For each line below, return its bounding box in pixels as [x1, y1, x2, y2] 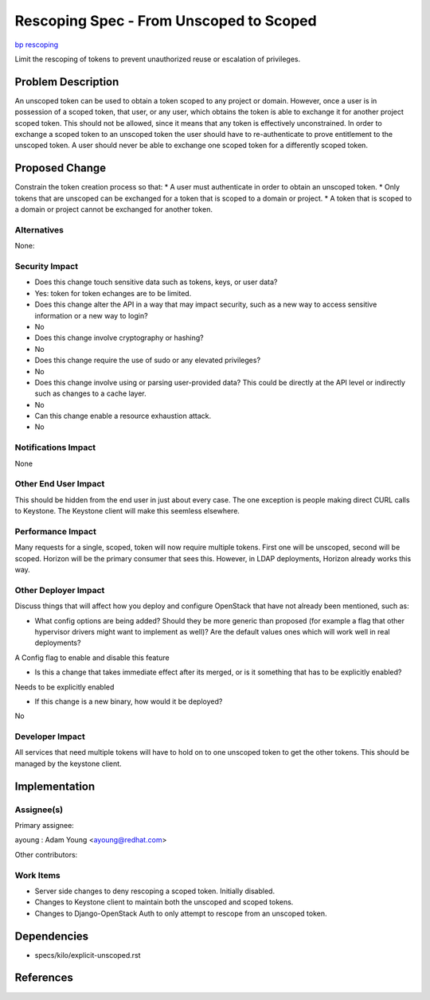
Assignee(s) [14, 804, 64, 815]
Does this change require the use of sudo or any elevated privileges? [34, 355, 261, 365]
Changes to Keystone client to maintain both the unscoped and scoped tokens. [34, 897, 294, 907]
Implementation [14, 779, 96, 793]
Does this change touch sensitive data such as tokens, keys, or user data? [34, 277, 278, 287]
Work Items [14, 869, 61, 881]
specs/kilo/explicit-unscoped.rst [34, 950, 141, 959]
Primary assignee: [14, 821, 75, 830]
